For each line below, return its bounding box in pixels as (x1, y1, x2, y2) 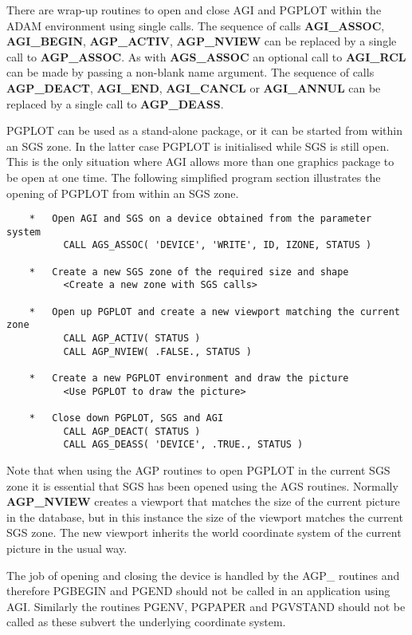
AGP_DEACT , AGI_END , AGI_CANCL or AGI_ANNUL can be (6, 79, 381, 96)
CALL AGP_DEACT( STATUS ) (63, 425, 201, 437)
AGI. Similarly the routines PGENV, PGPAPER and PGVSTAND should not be (6, 598, 406, 614)
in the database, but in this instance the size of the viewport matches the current (6, 508, 403, 525)
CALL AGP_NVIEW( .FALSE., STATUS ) (63, 345, 252, 357)
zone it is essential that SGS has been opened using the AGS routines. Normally (6, 477, 398, 494)
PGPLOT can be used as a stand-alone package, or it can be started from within (6, 122, 402, 139)
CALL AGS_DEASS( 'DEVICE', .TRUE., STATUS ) (63, 439, 304, 451)
